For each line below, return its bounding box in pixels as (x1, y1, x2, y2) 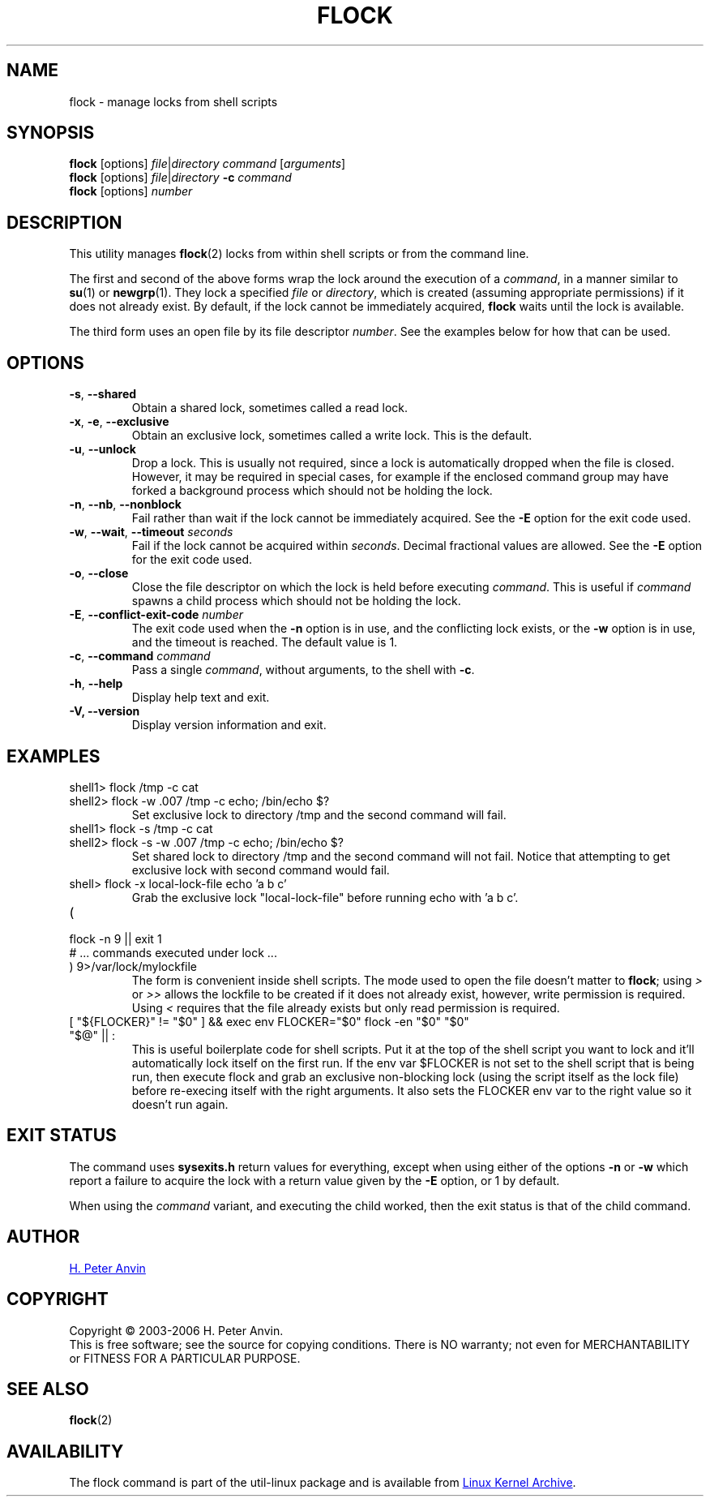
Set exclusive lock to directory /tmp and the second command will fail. (131, 807, 507, 822)
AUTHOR (6, 1226, 80, 1247)
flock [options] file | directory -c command (69, 170, 292, 185)
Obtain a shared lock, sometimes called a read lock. (131, 401, 408, 415)
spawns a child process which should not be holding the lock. (131, 594, 461, 608)
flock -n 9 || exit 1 (69, 931, 162, 946)
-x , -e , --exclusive (69, 414, 169, 429)
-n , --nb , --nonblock (69, 497, 182, 512)
